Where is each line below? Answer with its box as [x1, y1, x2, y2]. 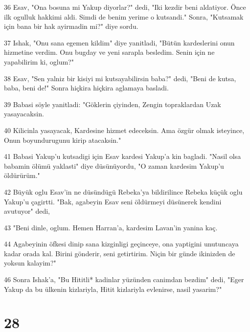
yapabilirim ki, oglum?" [4, 56, 74, 66]
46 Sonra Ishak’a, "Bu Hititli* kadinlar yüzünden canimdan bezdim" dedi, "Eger [4, 274, 244, 285]
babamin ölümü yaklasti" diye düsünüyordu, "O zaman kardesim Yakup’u [4, 160, 224, 171]
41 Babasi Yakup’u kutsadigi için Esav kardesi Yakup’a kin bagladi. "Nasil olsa [4, 151, 241, 161]
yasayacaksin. [4, 109, 44, 119]
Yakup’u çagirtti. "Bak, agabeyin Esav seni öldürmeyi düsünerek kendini [4, 196, 222, 206]
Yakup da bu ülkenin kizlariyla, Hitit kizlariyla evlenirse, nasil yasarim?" [4, 284, 222, 294]
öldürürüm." [4, 170, 40, 180]
